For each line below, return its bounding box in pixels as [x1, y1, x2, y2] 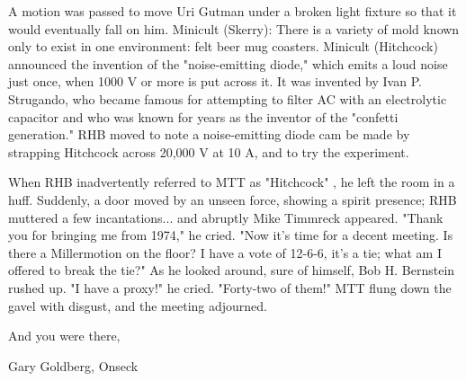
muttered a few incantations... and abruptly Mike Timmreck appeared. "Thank [8, 208, 444, 226]
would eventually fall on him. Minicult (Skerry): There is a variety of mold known [8, 19, 460, 38]
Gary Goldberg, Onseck [8, 356, 139, 375]
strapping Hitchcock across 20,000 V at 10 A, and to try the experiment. [8, 142, 409, 161]
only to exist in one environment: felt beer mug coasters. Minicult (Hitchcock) [8, 37, 438, 56]
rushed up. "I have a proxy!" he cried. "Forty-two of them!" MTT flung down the [8, 278, 452, 297]
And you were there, [8, 326, 121, 345]
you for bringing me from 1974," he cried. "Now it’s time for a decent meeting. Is [8, 226, 453, 244]
